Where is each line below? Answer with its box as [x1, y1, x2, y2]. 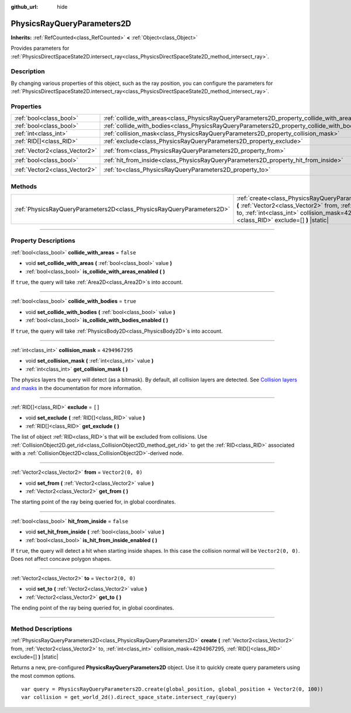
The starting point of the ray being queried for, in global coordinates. [11, 498, 176, 505]
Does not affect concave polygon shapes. [11, 556, 112, 563]
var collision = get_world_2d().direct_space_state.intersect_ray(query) [21, 694, 238, 701]
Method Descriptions [11, 625, 73, 633]
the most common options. [11, 672, 76, 679]
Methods [11, 182, 37, 190]
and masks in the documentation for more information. [11, 384, 143, 391]
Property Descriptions [11, 237, 75, 245]
